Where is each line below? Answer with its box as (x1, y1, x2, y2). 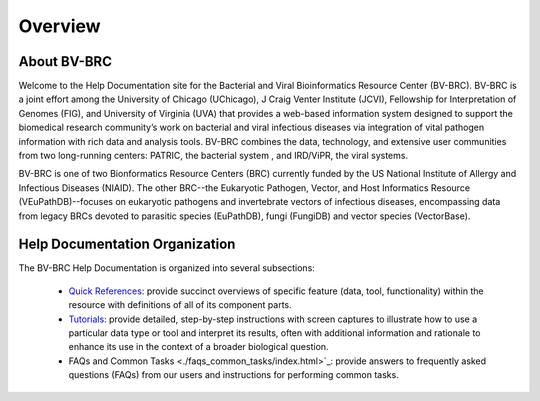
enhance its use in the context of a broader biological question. (68, 341, 329, 353)
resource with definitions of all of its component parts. (68, 299, 292, 311)
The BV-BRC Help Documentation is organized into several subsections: (18, 262, 315, 274)
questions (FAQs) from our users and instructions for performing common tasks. (68, 369, 399, 381)
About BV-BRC (18, 53, 112, 70)
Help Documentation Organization (18, 236, 236, 253)
